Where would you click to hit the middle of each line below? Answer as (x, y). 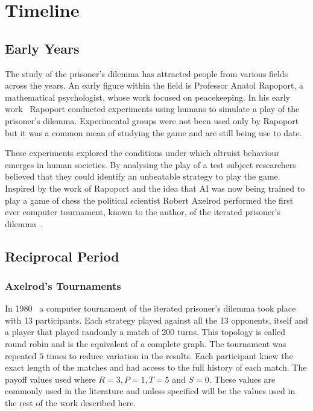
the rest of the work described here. (71, 403)
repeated (21, 355)
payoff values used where (50, 379)
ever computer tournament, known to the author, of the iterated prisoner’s (143, 212)
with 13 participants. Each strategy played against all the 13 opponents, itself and (156, 320)
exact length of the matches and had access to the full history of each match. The (156, 367)
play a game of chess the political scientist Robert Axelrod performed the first (149, 200)
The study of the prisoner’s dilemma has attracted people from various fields (147, 73)
